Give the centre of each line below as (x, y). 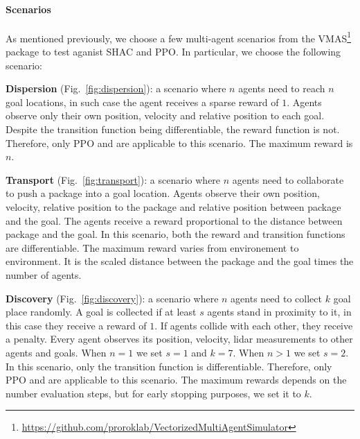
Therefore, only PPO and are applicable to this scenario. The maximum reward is (179, 143)
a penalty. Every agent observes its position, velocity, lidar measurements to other (179, 339)
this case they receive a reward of (76, 325)
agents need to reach (282, 88)
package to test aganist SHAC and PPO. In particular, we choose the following (173, 52)
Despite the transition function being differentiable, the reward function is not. (173, 129)
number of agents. (44, 274)
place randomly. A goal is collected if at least (101, 312)
